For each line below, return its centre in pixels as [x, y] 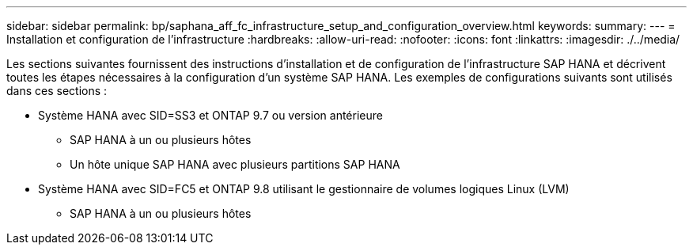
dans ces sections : [57, 91]
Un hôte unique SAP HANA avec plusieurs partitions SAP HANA [235, 164]
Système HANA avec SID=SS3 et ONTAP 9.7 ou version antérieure [210, 115]
